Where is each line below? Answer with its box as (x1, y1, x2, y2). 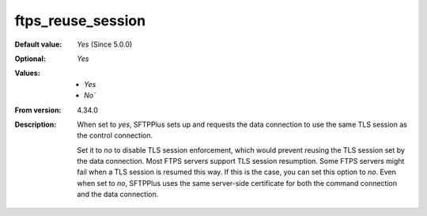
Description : (14, 119, 57, 129)
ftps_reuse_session (14, 12, 146, 29)
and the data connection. (77, 190, 159, 199)
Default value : (14, 40, 62, 49)
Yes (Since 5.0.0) (77, 40, 133, 49)
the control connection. (77, 131, 153, 140)
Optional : (14, 54, 47, 63)
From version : (14, 105, 62, 115)
